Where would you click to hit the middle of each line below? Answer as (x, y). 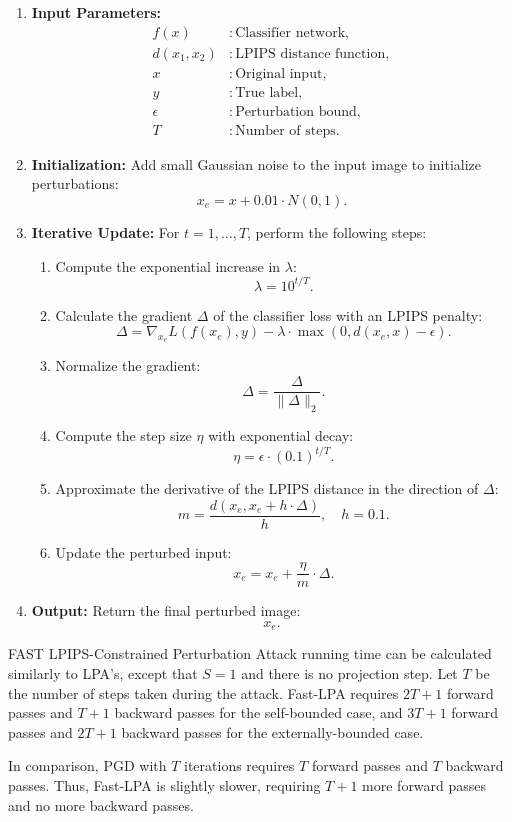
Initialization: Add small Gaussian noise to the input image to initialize (256, 163)
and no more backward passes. (101, 804)
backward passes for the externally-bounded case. (272, 731)
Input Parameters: (96, 12)
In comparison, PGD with (87, 765)
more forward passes (424, 784)
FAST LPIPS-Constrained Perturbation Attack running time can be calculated (250, 653)
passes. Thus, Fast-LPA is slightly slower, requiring (164, 784)
